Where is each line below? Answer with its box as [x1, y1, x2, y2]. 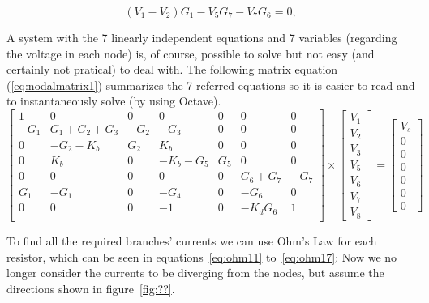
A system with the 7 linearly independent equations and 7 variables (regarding [6, 29, 397, 45]
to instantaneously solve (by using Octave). [6, 92, 221, 109]
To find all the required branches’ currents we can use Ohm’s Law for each [6, 232, 377, 249]
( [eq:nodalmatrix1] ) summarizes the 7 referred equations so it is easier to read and [6, 76, 415, 93]
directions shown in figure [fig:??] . [6, 280, 175, 297]
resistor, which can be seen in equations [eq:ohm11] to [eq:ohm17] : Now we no [6, 248, 397, 265]
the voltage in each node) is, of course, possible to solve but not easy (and [6, 45, 375, 62]
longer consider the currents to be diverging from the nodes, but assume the [6, 264, 384, 281]
